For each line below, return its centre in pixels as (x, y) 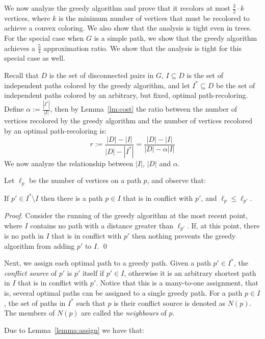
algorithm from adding (39, 245)
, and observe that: (176, 180)
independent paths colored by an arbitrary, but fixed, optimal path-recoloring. (126, 95)
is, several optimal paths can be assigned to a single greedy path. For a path (123, 293)
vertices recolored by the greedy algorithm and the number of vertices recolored (128, 121)
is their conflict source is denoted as (170, 303)
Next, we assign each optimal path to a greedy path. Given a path (108, 263)
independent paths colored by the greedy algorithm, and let (97, 85)
